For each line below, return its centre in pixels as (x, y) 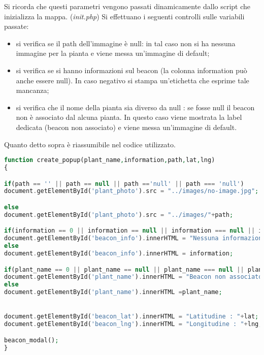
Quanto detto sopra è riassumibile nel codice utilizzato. (90, 144)
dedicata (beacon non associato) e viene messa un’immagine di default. (126, 127)
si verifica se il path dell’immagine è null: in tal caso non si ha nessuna (126, 43)
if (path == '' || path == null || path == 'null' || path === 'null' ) (124, 184)
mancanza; (32, 90)
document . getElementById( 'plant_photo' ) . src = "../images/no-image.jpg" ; (131, 191)
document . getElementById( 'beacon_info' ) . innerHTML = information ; (119, 253)
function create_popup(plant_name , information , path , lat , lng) (110, 160)
